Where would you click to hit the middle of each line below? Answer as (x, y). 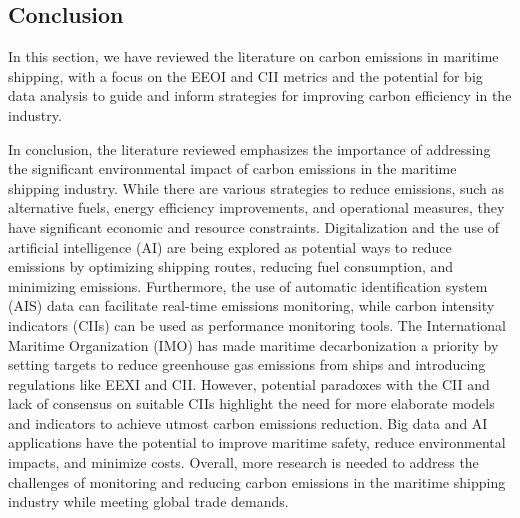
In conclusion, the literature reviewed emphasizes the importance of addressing (249, 148)
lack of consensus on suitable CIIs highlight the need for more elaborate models (251, 403)
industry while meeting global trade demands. (148, 501)
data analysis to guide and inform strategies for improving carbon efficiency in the (260, 95)
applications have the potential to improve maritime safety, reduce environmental (257, 442)
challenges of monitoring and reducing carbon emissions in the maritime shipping (257, 481)
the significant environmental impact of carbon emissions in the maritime (232, 168)
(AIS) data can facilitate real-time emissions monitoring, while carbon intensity (251, 305)
